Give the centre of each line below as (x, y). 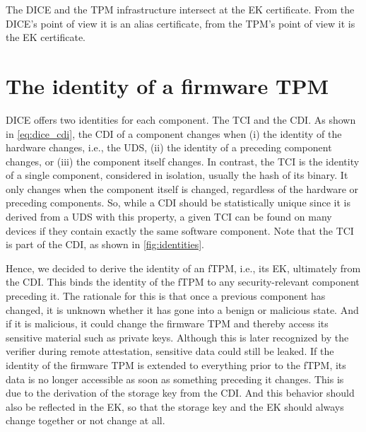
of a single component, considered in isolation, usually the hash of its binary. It (177, 175)
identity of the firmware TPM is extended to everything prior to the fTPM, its (176, 365)
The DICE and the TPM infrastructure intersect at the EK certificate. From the (180, 9)
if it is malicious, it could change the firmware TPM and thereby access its (167, 323)
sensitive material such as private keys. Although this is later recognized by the (177, 337)
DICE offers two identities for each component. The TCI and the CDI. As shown (181, 119)
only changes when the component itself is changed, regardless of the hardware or (182, 188)
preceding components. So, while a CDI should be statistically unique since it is (178, 203)
